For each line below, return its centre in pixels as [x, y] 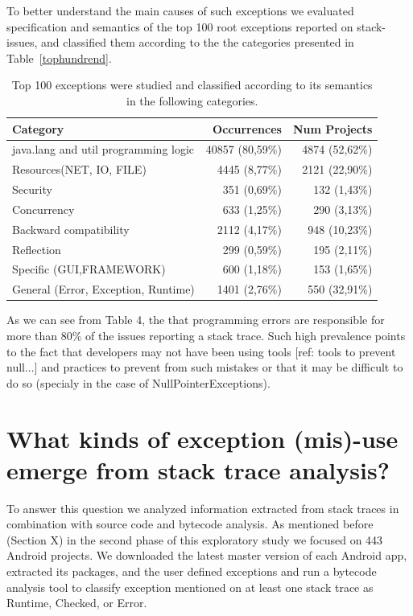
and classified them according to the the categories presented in [197, 42]
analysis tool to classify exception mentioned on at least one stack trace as [190, 587]
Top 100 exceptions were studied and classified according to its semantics [192, 85]
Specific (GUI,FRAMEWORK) [89, 269]
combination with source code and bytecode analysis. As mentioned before [190, 524]
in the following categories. [192, 100]
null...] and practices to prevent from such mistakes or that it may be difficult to [205, 367]
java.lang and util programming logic [103, 149]
